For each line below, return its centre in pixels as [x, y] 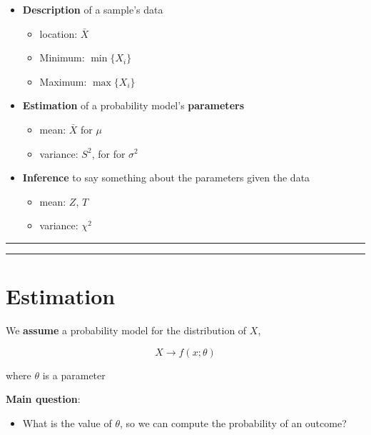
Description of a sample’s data [93, 9]
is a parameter [74, 375]
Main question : [43, 399]
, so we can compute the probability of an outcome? [233, 422]
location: [59, 33]
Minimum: [62, 57]
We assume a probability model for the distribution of [126, 330]
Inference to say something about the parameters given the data [166, 177]
